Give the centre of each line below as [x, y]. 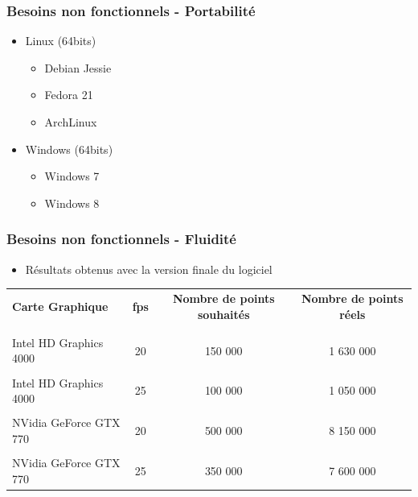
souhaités [223, 314]
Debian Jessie [78, 67]
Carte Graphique [60, 306]
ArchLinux [71, 122]
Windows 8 [72, 203]
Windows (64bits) [69, 149]
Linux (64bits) [61, 41]
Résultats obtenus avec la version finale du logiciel [149, 269]
